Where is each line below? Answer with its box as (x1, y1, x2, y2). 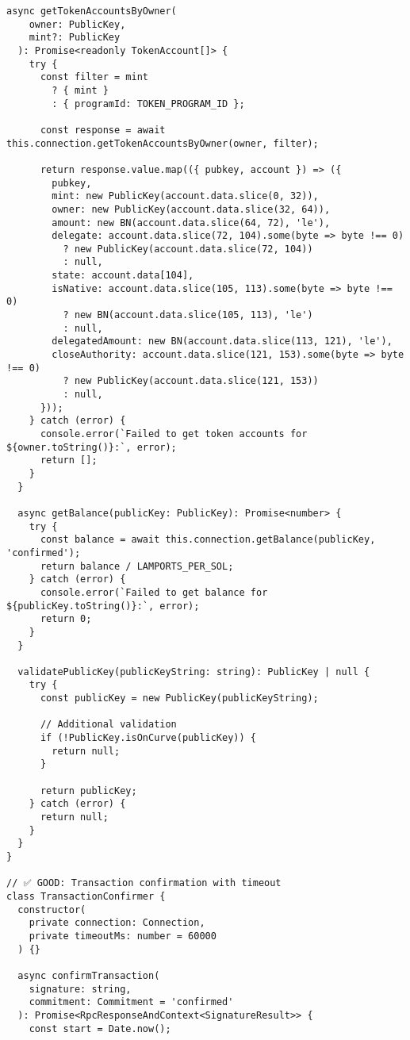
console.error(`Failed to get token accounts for (40, 428, 308, 439)
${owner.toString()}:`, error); (6, 441, 177, 453)
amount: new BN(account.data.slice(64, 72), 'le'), (52, 217, 331, 228)
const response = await (40, 124, 166, 136)
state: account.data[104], (52, 270, 194, 282)
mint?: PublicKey (29, 32, 121, 44)
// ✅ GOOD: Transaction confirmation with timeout (6, 877, 282, 889)
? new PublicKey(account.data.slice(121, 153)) (63, 375, 319, 387)
